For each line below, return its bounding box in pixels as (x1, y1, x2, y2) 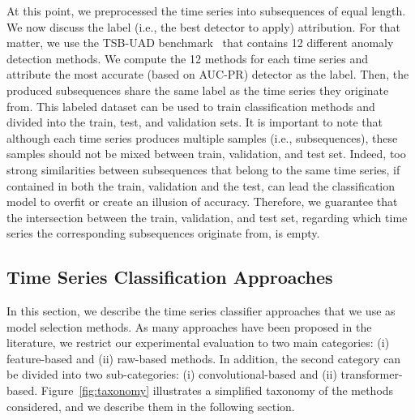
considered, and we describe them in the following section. (6, 397, 295, 414)
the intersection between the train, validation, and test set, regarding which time (6, 208, 408, 225)
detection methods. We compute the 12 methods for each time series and (6, 49, 368, 66)
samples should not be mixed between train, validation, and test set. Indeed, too (6, 145, 406, 162)
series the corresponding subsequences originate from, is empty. (6, 225, 320, 242)
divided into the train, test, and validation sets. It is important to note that (6, 114, 383, 131)
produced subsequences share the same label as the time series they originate (6, 81, 389, 98)
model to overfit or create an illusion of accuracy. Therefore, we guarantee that (6, 193, 398, 210)
